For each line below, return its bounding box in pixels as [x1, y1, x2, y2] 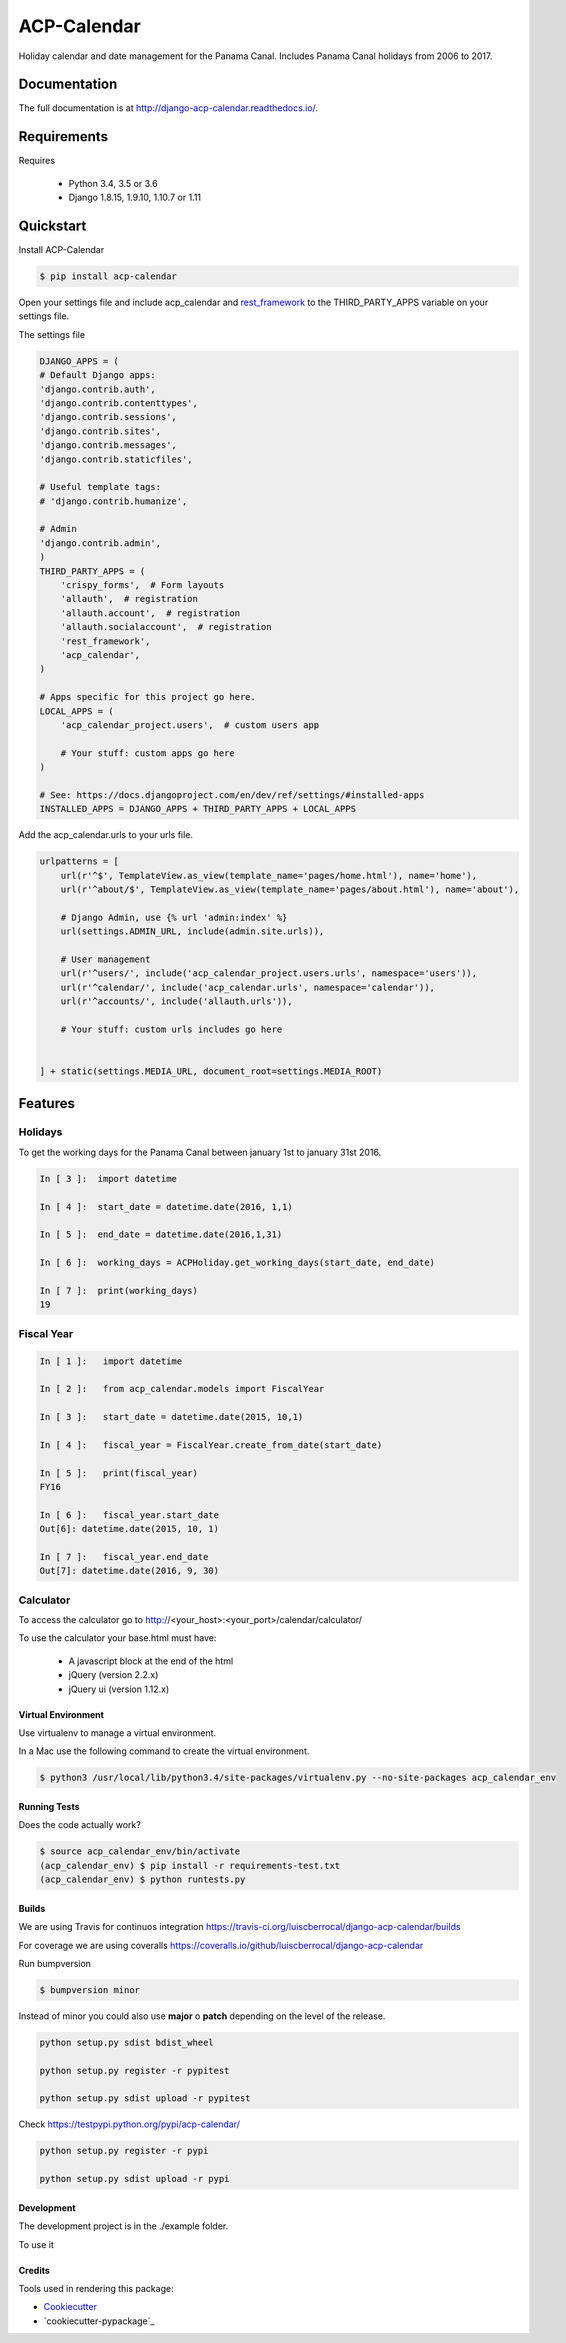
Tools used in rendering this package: [18, 2282, 174, 2294]
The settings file [18, 328, 85, 340]
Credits [18, 2264, 50, 2276]
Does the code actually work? [18, 1819, 142, 1831]
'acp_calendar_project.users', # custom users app [60, 719, 320, 730]
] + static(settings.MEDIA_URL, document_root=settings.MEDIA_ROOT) [39, 1066, 383, 1077]
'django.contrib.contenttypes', [39, 397, 199, 409]
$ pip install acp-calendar [39, 271, 177, 282]
